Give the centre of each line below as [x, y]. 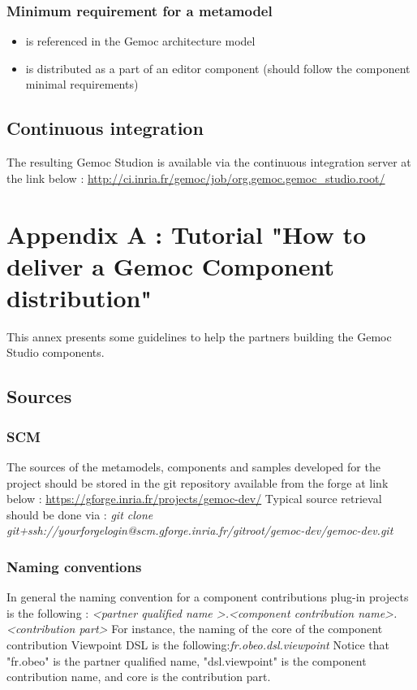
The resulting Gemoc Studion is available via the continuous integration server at [209, 162]
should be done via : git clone [80, 514]
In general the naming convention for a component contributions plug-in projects [208, 597]
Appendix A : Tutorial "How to [187, 234]
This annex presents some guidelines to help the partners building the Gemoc [199, 336]
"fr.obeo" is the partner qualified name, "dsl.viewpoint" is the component [187, 660]
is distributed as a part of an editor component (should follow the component [218, 68]
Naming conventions [74, 566]
